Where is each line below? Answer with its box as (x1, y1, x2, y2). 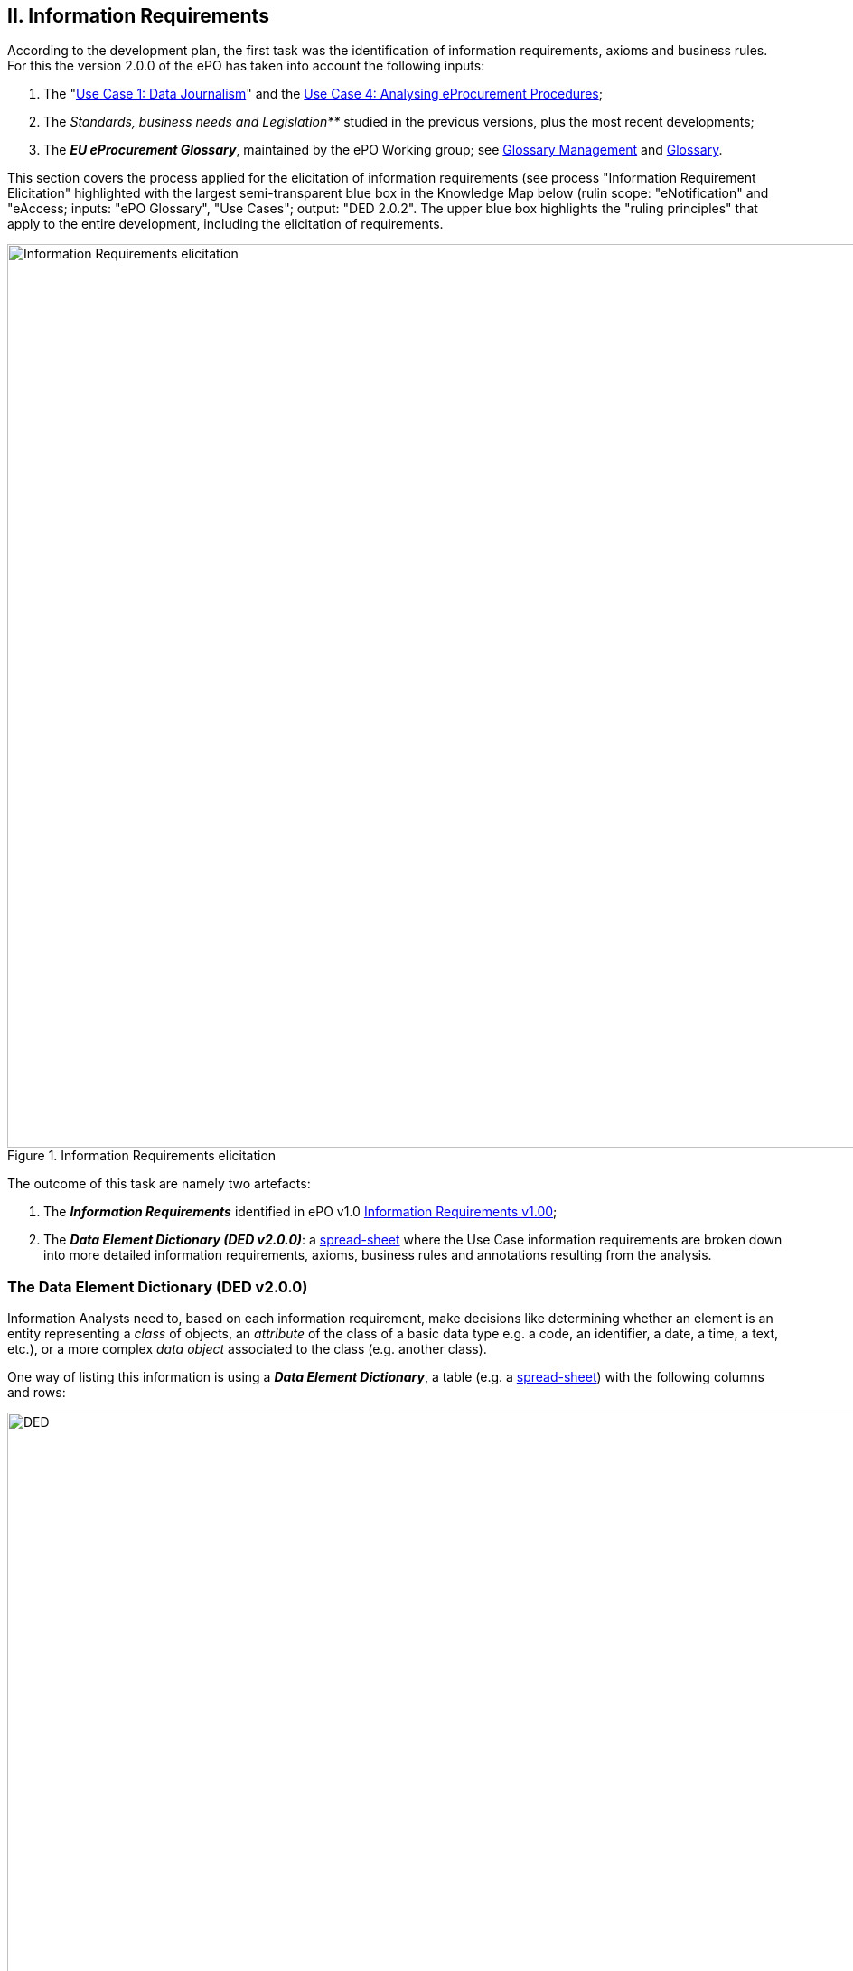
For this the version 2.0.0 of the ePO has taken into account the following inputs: (7, 58, 485, 74)
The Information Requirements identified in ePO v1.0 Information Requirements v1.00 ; (43, 1204, 558, 1220)
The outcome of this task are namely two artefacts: (7, 1176, 311, 1192)
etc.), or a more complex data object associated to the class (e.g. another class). (7, 1341, 487, 1357)
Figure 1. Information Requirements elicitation (7, 1148, 277, 1164)
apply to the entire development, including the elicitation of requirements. (7, 216, 444, 232)
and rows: (7, 1384, 66, 1401)
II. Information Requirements (7, 5, 269, 27)
